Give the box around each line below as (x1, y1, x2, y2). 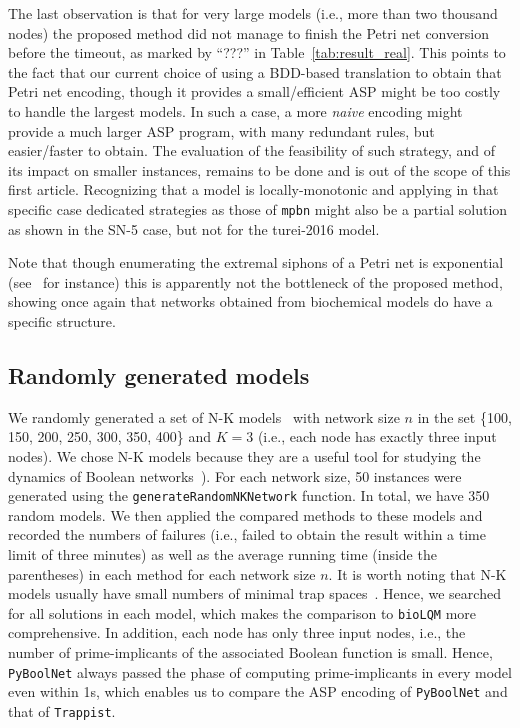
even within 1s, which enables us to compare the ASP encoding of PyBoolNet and (8, 681, 508, 702)
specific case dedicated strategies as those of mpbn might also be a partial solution (8, 198, 508, 219)
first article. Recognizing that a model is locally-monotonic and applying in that (8, 179, 499, 200)
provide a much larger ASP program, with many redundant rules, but (8, 120, 435, 141)
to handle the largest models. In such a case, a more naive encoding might (8, 100, 463, 121)
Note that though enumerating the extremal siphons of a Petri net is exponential (8, 252, 504, 273)
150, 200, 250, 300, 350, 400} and (8, 426, 211, 447)
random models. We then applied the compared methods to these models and (8, 504, 483, 525)
